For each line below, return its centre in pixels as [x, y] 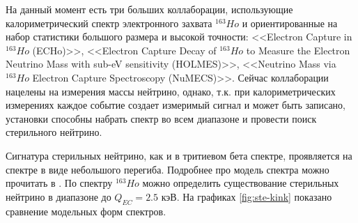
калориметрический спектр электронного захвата [109, 23]
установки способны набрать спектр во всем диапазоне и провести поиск [161, 118]
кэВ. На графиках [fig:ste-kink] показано [247, 196]
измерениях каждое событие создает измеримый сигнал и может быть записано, [176, 105]
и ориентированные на [290, 23]
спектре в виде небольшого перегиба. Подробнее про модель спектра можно [168, 169]
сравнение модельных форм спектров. [86, 211]
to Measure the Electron [298, 50]
